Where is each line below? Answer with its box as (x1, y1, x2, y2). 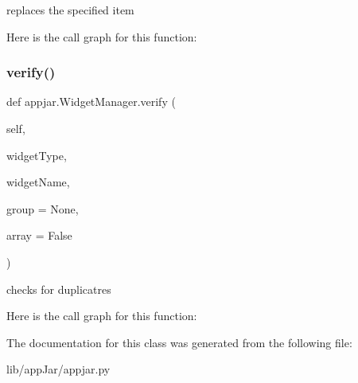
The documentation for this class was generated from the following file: (6, 334, 352, 350)
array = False (6, 227, 72, 244)
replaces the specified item (6, 2, 134, 18)
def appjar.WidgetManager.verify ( (6, 93, 176, 110)
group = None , (6, 200, 79, 217)
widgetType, (6, 147, 67, 163)
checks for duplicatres (6, 280, 111, 297)
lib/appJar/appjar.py (6, 361, 111, 377)
